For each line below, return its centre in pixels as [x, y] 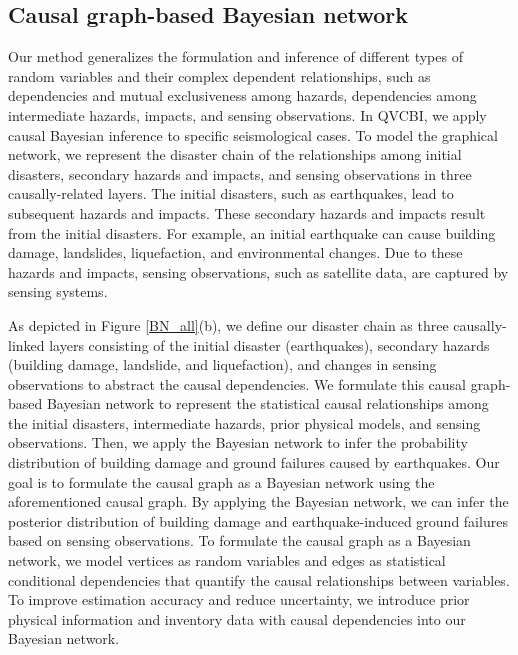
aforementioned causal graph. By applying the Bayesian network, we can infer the [258, 501]
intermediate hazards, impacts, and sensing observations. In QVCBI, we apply [247, 114]
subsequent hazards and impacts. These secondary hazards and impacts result [247, 212]
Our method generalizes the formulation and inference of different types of [235, 56]
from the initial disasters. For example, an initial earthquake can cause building [252, 232]
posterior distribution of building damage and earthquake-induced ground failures [258, 520]
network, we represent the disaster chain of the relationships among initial [235, 154]
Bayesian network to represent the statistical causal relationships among [267, 403]
